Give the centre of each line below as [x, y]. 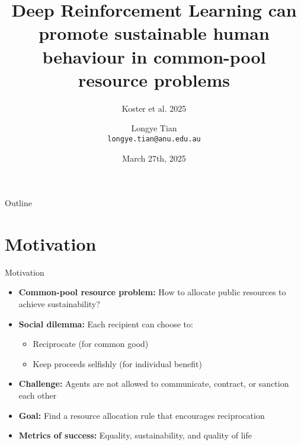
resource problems [154, 79]
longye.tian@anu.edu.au [154, 139]
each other [38, 395]
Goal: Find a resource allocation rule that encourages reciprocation [142, 415]
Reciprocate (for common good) [91, 344]
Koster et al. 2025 [154, 108]
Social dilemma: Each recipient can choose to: [106, 324]
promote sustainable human [154, 33]
